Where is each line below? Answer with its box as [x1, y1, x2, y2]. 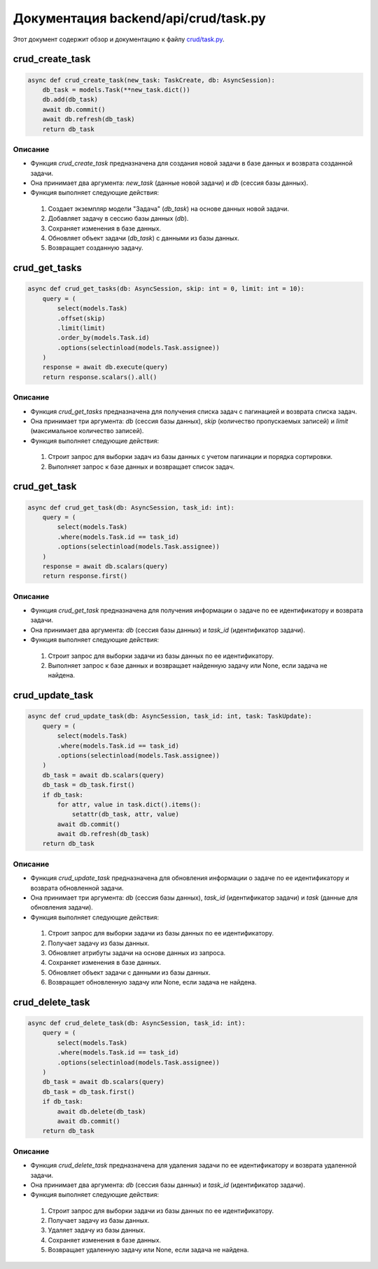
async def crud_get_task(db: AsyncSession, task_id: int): [27, 503, 234, 512]
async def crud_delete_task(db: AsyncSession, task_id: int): [27, 1020, 246, 1027]
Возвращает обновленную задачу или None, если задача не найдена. [48, 978, 257, 987]
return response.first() [42, 572, 128, 580]
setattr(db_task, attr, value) [71, 810, 180, 818]
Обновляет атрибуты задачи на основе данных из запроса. [48, 948, 226, 956]
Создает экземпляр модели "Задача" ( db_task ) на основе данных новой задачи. [48, 204, 290, 213]
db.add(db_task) [42, 95, 98, 104]
